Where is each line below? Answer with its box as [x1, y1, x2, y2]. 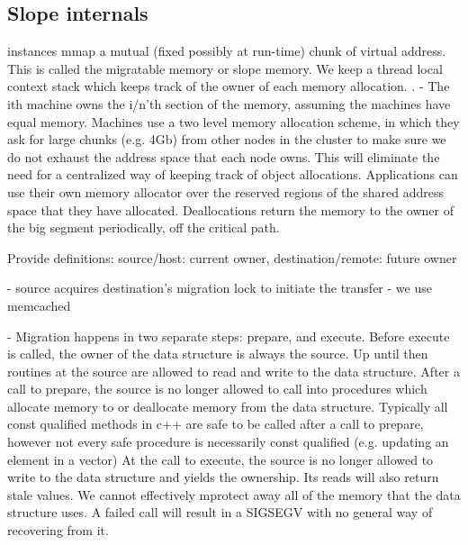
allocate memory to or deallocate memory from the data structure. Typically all [7, 396, 448, 415]
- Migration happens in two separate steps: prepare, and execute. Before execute [7, 326, 450, 345]
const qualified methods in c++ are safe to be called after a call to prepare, [7, 414, 424, 433]
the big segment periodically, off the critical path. [7, 218, 280, 237]
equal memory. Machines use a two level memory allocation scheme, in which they [7, 112, 460, 131]
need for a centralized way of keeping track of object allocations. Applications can [7, 165, 458, 184]
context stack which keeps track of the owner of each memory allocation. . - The [7, 77, 450, 95]
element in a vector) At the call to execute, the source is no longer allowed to [7, 450, 434, 468]
